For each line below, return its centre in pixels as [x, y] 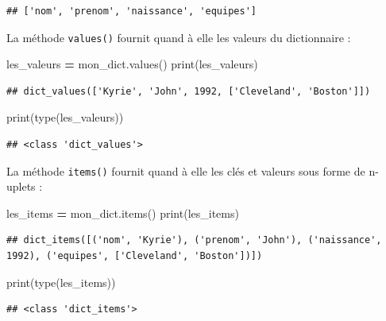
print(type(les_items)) [61, 282]
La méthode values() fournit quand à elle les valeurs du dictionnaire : [179, 37]
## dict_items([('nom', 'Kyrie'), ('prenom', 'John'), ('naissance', [194, 240]
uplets [21, 186]
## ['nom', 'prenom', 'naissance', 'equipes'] [131, 11]
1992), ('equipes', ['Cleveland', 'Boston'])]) [135, 256]
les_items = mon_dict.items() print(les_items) [123, 213]
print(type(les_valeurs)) [65, 117]
